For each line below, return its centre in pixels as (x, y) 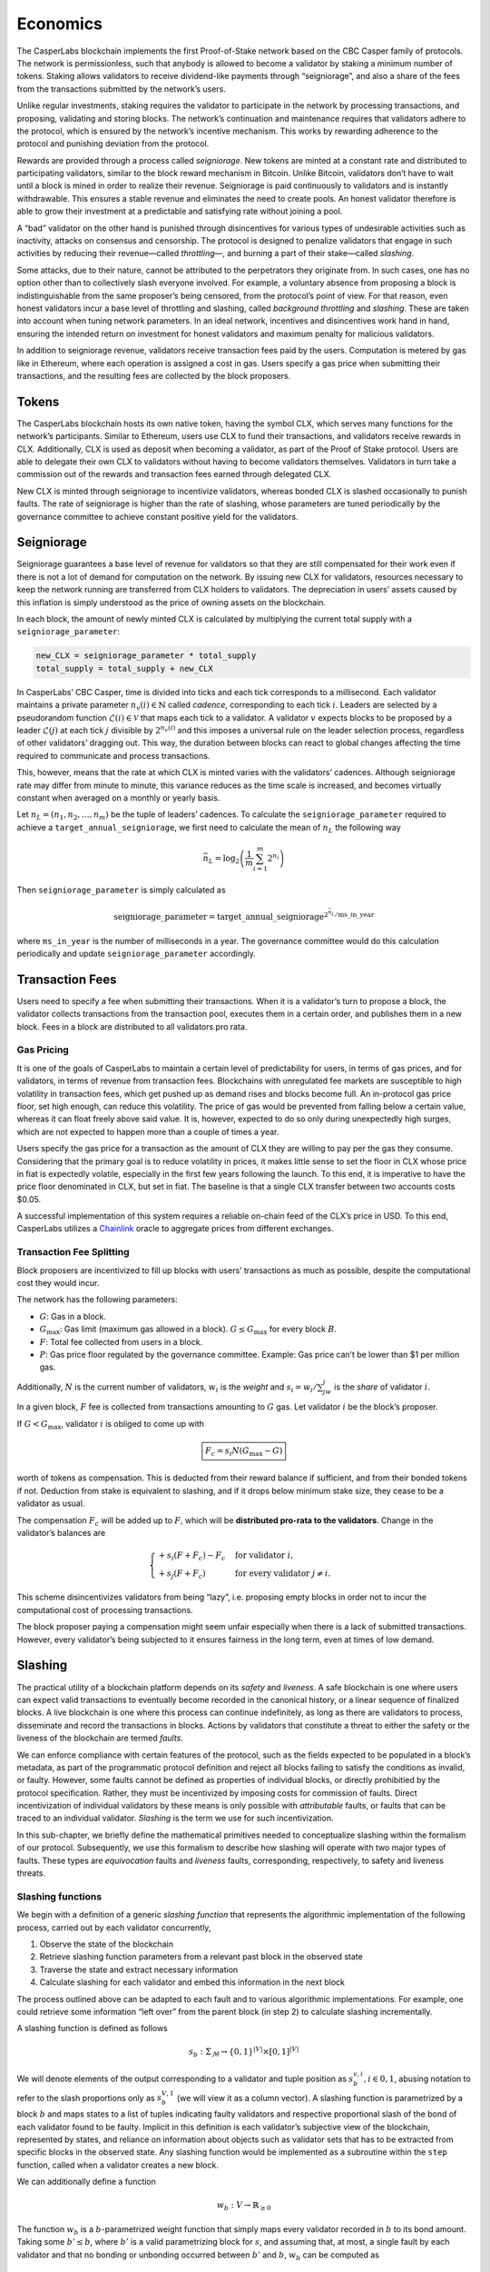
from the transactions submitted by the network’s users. (122, 89)
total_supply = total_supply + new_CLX (124, 668)
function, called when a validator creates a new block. (118, 2165)
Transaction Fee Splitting (73, 1252)
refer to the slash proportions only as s (89, 2098)
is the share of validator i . (382, 1387)
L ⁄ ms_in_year (353, 914)
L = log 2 (224, 859)
